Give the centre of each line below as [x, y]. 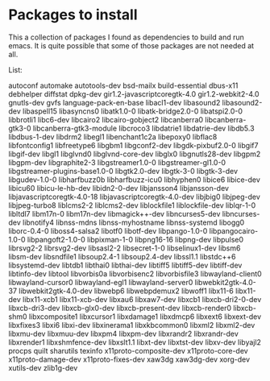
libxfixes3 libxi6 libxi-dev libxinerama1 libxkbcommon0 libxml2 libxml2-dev [132, 325]
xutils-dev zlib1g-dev [43, 367]
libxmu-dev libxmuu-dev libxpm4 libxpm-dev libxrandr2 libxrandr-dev [124, 333]
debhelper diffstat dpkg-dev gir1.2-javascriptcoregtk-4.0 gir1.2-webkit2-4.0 [134, 93]
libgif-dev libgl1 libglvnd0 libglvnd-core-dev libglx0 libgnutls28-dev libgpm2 [135, 154]
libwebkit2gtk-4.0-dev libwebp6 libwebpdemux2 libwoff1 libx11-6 [126, 291]
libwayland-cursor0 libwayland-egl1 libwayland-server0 [101, 282]
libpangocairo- [234, 230]
